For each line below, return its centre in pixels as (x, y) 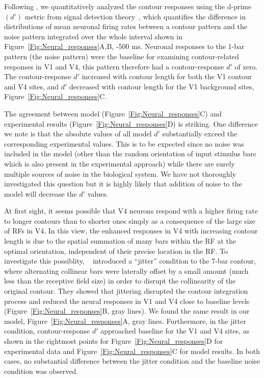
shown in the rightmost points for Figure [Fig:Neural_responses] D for (114, 341)
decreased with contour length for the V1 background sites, (162, 86)
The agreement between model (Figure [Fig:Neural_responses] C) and (113, 113)
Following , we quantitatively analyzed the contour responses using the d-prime (128, 6)
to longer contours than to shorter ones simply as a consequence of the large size (130, 220)
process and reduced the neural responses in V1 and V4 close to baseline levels (127, 301)
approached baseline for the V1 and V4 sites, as (175, 331)
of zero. (246, 66)
